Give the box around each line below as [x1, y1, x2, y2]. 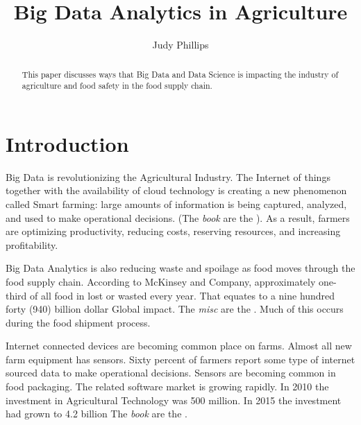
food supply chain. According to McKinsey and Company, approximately [6, 274, 316, 288]
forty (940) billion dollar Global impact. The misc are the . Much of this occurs [6, 302, 344, 316]
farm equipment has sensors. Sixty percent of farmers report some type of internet [6, 352, 355, 366]
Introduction [6, 129, 129, 157]
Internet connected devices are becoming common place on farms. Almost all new [6, 338, 352, 353]
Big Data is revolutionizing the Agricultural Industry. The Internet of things [6, 169, 330, 184]
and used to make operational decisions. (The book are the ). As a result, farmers [6, 210, 350, 225]
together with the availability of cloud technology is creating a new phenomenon [6, 183, 347, 198]
